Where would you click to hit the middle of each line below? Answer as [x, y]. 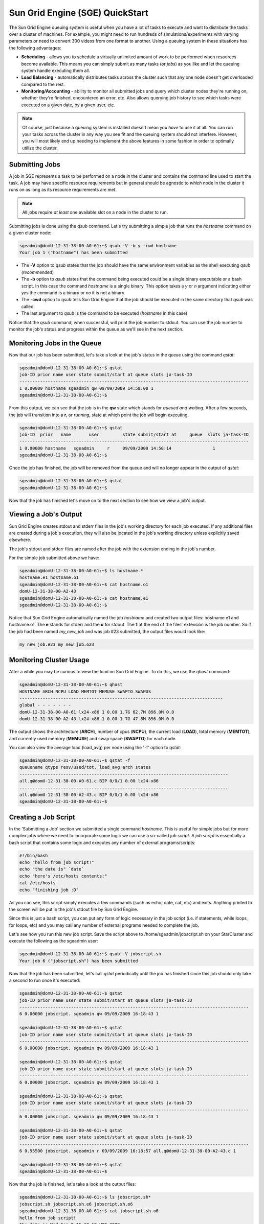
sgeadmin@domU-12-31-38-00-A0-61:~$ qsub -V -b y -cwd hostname [98, 246]
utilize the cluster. [40, 148]
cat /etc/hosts [37, 883]
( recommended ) [37, 272]
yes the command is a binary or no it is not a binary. [73, 293]
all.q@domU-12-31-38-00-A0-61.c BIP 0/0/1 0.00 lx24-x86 [89, 781]
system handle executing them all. [56, 71]
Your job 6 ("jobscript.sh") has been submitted [79, 961]
